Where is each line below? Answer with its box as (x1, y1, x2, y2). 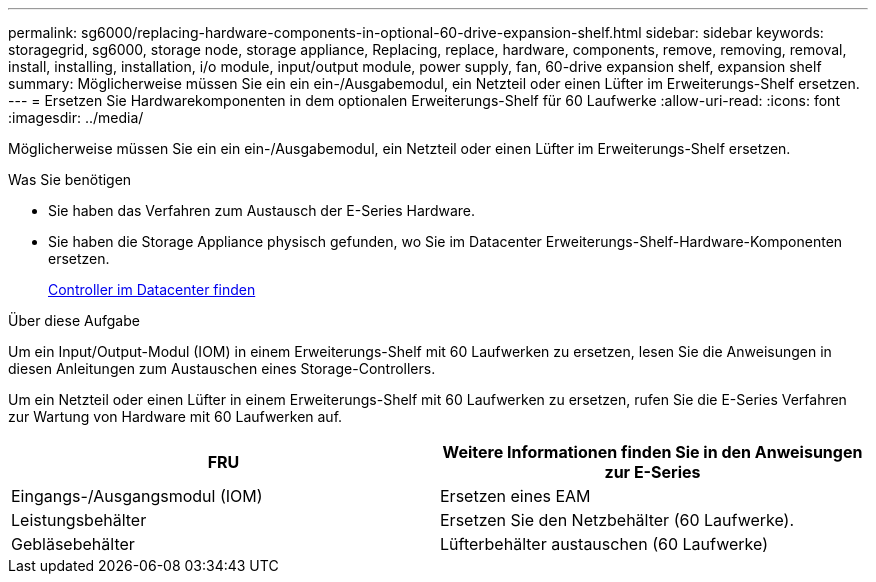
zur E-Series (604, 462, 701, 482)
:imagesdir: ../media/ (8, 109, 144, 126)
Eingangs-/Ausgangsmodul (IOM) (11, 486, 263, 506)
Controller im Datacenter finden (48, 281, 256, 298)
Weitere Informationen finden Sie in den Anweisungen (442, 442, 863, 462)
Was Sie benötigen (8, 171, 132, 188)
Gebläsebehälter (11, 534, 135, 554)
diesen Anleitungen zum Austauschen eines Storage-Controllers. (8, 360, 436, 377)
